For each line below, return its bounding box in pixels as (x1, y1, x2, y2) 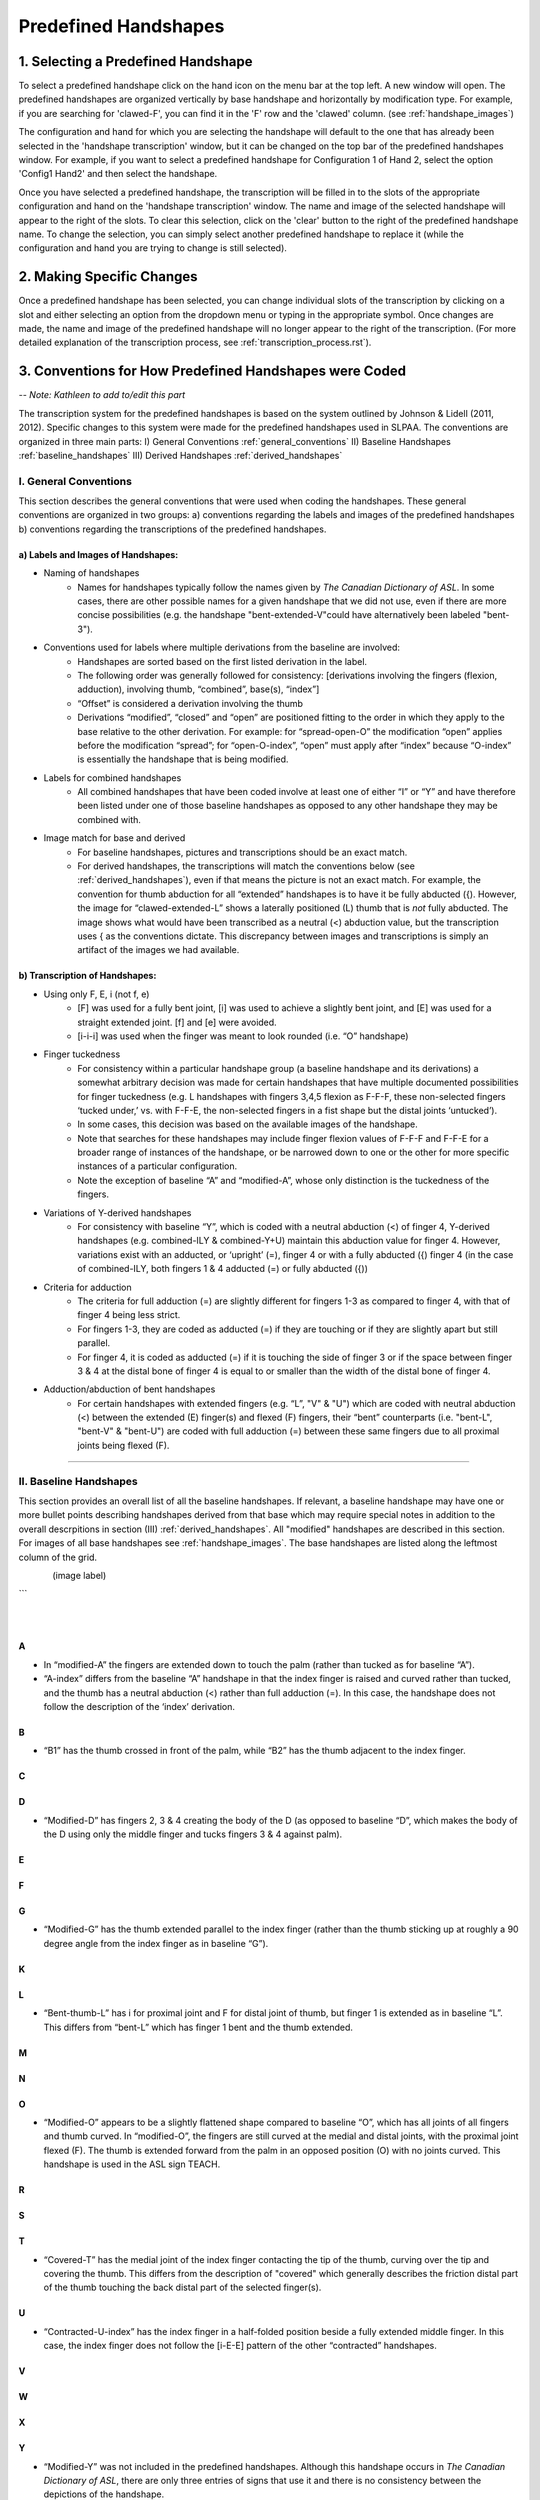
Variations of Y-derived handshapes (43, 1206, 192, 1219)
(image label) (52, 1569, 107, 1581)
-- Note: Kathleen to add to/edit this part (18, 389, 186, 401)
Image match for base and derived (43, 832, 186, 844)
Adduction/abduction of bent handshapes (43, 1383, 216, 1395)
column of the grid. (18, 1551, 97, 1563)
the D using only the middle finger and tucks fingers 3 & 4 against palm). (43, 1828, 343, 1840)
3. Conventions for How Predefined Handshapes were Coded (18, 363, 407, 380)
